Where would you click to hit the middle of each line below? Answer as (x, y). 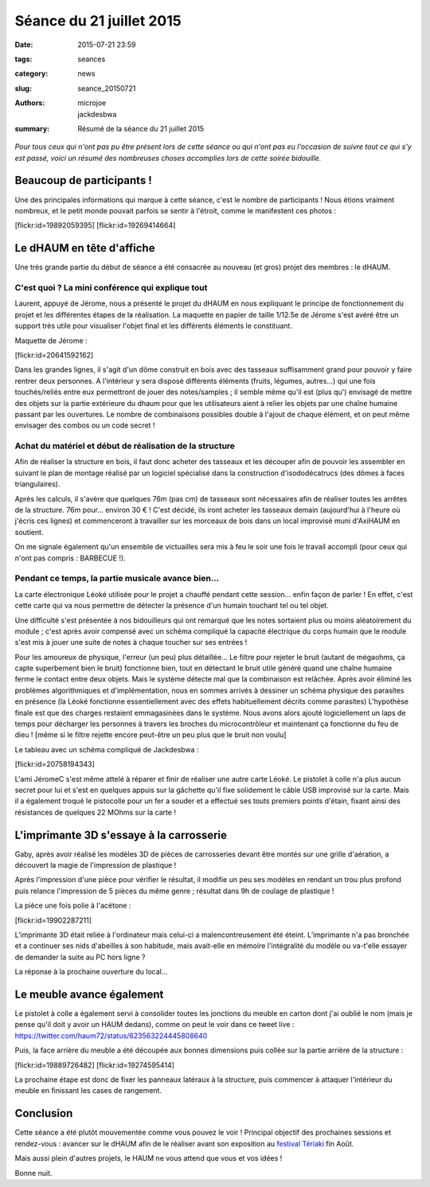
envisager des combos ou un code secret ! (85, 425)
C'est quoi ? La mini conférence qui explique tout (111, 288)
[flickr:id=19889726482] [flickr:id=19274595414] (95, 1065)
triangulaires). (37, 484)
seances (92, 59)
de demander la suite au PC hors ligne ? (80, 957)
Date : (24, 45)
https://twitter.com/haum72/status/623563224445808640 (111, 1036)
